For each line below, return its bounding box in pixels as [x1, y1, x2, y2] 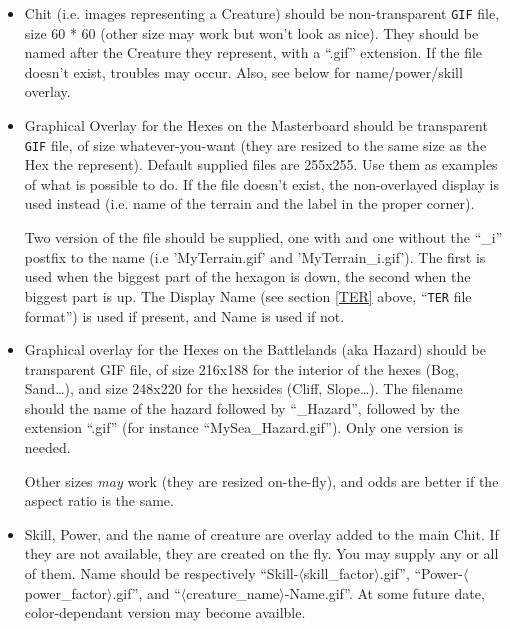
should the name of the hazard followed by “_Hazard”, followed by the [24, 397, 460, 418]
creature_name [186, 582, 280, 603]
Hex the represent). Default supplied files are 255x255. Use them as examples [24, 154, 498, 175]
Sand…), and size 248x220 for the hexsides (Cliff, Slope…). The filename [24, 378, 463, 399]
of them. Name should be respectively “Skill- [24, 563, 299, 584]
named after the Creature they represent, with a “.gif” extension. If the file [24, 42, 483, 63]
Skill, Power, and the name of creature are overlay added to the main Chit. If [24, 523, 499, 544]
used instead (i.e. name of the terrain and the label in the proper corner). [24, 193, 475, 214]
